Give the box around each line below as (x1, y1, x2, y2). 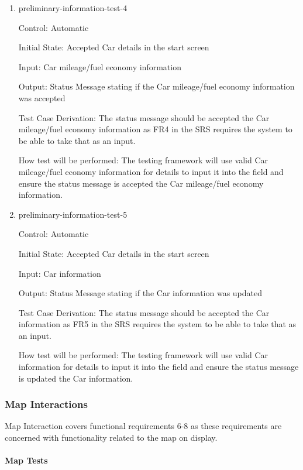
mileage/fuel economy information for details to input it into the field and (18, 165, 284, 177)
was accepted (18, 91, 66, 104)
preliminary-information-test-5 (18, 208, 128, 220)
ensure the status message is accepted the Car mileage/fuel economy (18, 177, 264, 189)
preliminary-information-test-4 (18, 2, 128, 13)
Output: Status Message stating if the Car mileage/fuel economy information (18, 80, 295, 92)
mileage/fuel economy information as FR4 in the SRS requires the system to (18, 123, 292, 135)
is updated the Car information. (18, 372, 133, 384)
